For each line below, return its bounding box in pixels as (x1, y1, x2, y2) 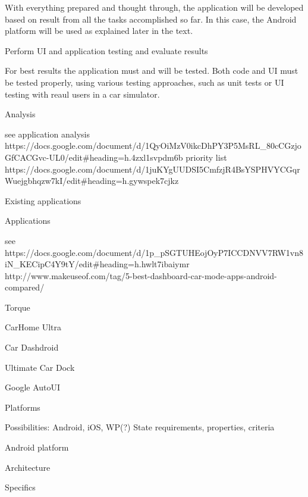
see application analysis (5, 127, 90, 140)
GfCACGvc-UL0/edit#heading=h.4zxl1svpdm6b (5, 151, 183, 163)
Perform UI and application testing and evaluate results (5, 44, 208, 57)
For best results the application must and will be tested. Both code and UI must (5, 64, 298, 77)
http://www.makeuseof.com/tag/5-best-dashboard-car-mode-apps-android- (5, 269, 277, 282)
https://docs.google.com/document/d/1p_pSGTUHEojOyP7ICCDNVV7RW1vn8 (5, 246, 303, 258)
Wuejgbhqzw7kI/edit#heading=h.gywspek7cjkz (5, 174, 179, 187)
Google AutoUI (5, 381, 61, 393)
